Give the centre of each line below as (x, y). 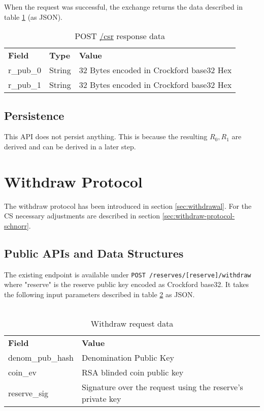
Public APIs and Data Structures (94, 253)
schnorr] (16, 225)
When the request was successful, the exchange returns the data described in (124, 7)
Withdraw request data (132, 324)
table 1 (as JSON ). (34, 17)
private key (102, 399)
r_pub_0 (25, 70)
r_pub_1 (25, 85)
